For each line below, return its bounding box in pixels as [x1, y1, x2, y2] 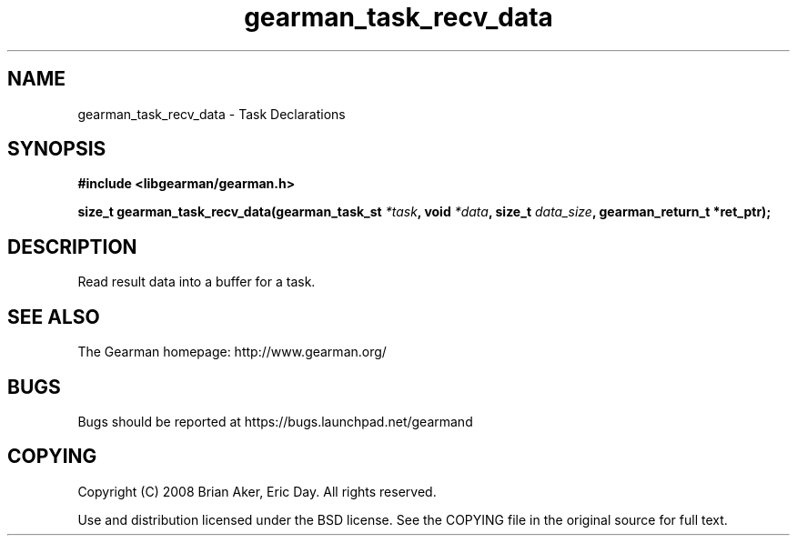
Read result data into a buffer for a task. [77, 274, 316, 290]
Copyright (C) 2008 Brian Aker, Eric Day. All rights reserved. [77, 483, 437, 499]
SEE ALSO [7, 305, 100, 328]
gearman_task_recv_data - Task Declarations [77, 106, 346, 122]
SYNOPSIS [7, 137, 106, 161]
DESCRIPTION [7, 235, 137, 258]
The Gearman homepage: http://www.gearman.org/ [77, 344, 387, 360]
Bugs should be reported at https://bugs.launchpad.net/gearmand [77, 413, 473, 429]
